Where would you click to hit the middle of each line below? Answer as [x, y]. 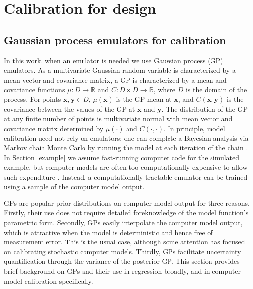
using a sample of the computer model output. [74, 186]
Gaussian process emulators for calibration [115, 39]
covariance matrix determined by [54, 128]
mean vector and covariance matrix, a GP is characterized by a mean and [115, 79]
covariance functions [35, 89]
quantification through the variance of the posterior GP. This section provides [122, 261]
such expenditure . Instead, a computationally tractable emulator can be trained [126, 176]
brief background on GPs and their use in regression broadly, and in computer [122, 271]
